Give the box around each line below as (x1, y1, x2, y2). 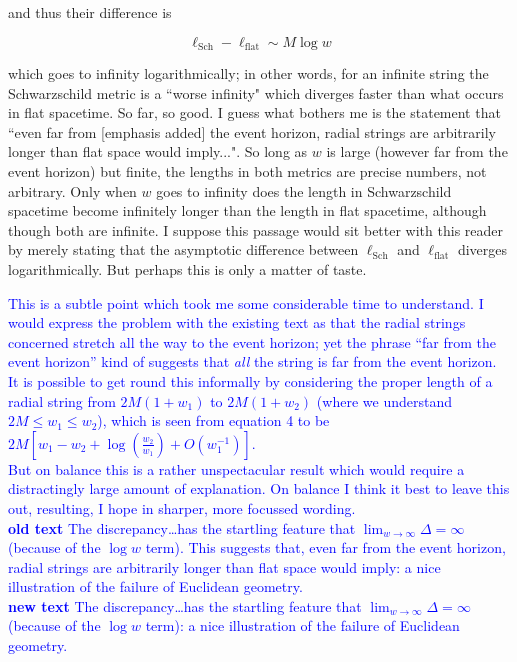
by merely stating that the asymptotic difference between (8, 239, 359, 260)
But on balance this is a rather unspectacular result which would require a (8, 458, 465, 479)
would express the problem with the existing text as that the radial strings (8, 312, 466, 333)
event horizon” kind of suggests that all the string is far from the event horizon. (8, 351, 497, 372)
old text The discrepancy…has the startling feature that (8, 517, 356, 538)
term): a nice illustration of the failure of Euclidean (145, 615, 460, 636)
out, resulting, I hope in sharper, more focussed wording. (8, 497, 356, 518)
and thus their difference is (8, 2, 172, 22)
